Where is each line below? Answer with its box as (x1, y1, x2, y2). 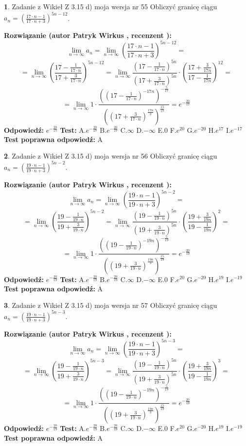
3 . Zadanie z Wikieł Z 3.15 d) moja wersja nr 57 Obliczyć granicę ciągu (4, 300, 217, 310)
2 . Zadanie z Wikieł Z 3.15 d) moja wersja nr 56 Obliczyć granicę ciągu (4, 150, 217, 161)
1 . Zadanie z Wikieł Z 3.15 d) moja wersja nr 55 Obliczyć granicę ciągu (4, 1, 217, 11)
